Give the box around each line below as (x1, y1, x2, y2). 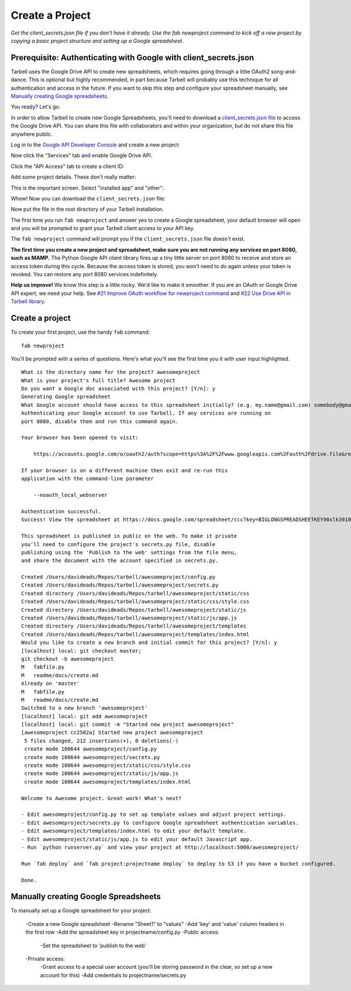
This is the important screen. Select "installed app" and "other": (11, 184, 164, 191)
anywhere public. (11, 131, 53, 138)
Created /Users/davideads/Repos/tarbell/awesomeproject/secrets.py (21, 582, 219, 588)
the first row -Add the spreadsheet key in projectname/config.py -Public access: (25, 928, 219, 936)
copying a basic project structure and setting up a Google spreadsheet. (11, 37, 184, 44)
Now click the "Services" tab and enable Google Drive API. (11, 152, 153, 159)
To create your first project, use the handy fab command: (11, 328, 150, 336)
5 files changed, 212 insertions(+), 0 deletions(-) (24, 738, 178, 744)
